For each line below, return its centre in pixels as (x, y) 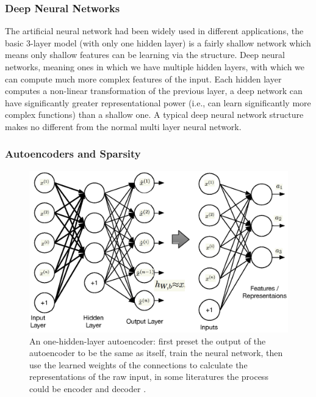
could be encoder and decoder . (88, 388)
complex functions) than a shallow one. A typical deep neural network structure (154, 115)
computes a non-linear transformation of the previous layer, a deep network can (154, 91)
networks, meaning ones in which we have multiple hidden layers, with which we (155, 67)
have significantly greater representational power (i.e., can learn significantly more (158, 102)
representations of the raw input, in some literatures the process (149, 377)
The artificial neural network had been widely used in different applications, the (154, 31)
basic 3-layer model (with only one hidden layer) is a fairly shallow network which (158, 42)
